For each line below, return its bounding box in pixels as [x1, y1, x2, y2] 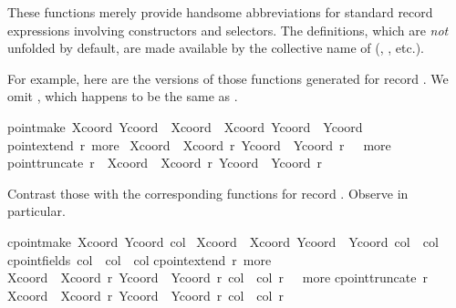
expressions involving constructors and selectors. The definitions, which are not [7, 20, 449, 39]
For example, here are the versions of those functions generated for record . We [7, 68, 449, 87]
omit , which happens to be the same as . [7, 87, 238, 106]
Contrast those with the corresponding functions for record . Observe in [7, 183, 409, 202]
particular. [7, 201, 66, 221]
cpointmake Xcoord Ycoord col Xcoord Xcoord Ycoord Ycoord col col [7, 231, 439, 251]
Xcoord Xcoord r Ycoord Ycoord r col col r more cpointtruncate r [7, 268, 428, 287]
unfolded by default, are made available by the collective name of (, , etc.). [7, 38, 424, 57]
